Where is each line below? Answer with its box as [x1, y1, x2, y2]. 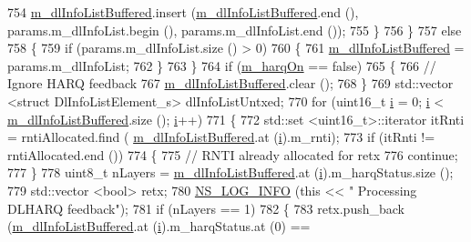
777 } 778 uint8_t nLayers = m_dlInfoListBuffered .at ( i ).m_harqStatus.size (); [7, 163, 454, 182]
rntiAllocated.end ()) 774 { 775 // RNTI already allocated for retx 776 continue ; [7, 145, 458, 164]
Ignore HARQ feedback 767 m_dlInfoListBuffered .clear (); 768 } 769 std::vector [7, 74, 454, 93]
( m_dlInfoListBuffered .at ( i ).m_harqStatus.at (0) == [7, 217, 311, 236]
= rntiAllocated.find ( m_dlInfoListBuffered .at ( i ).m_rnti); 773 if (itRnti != [7, 127, 435, 146]
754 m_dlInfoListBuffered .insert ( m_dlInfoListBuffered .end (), [7, 3, 359, 21]
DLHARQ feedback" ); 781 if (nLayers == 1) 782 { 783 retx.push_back [7, 198, 404, 217]
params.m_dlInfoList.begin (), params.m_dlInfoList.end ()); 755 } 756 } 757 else [7, 20, 462, 39]
